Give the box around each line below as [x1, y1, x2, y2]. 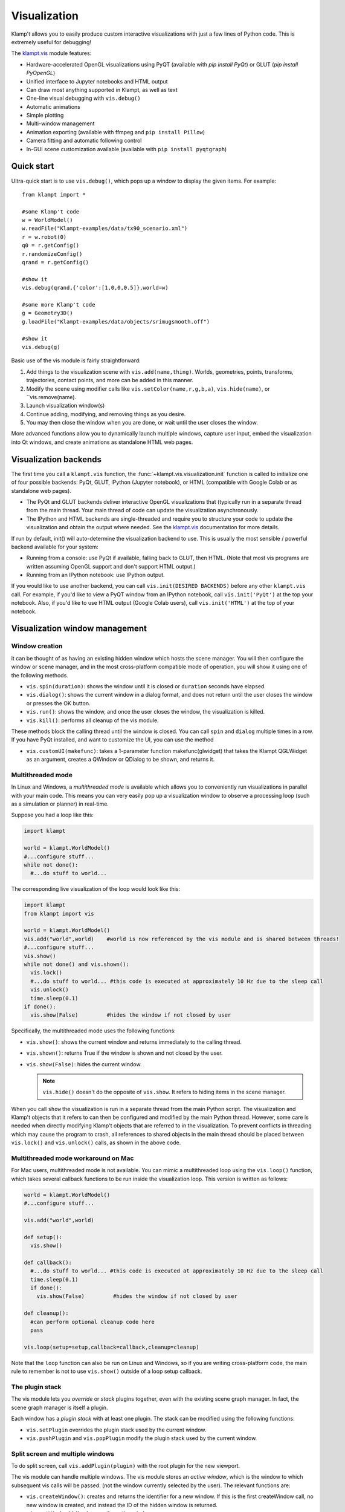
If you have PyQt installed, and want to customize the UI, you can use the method [11, 736, 214, 743]
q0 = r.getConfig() [22, 242, 80, 249]
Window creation [11, 642, 63, 650]
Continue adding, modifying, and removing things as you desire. [26, 410, 186, 417]
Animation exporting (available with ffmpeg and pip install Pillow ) [26, 128, 205, 135]
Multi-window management [26, 120, 95, 127]
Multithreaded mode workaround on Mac [11, 1154, 134, 1162]
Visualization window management [11, 624, 147, 634]
